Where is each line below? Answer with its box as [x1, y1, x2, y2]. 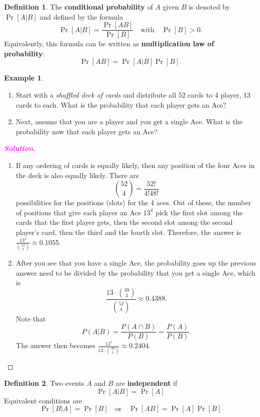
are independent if [115, 378, 178, 388]
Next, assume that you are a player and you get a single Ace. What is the [16, 116, 243, 127]
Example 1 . [4, 72, 44, 83]
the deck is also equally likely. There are [16, 170, 140, 180]
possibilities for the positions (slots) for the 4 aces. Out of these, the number [16, 197, 251, 208]
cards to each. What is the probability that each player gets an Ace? [16, 99, 226, 110]
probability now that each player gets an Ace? [16, 126, 158, 136]
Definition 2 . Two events [4, 378, 84, 388]
